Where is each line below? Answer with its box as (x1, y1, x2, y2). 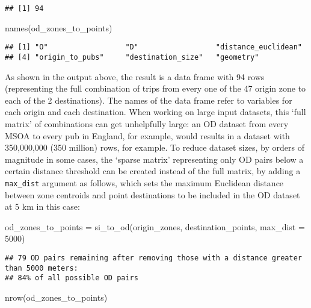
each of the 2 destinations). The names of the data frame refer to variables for (5, 93, 292, 106)
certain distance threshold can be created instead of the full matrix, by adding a (5, 165, 301, 177)
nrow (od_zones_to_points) (5, 291, 108, 303)
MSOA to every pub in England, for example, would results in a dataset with (5, 129, 290, 142)
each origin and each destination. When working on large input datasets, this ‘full (5, 105, 306, 118)
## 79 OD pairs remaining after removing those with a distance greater (5, 253, 302, 262)
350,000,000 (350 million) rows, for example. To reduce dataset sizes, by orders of (5, 141, 304, 154)
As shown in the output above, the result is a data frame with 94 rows (5, 70, 265, 83)
